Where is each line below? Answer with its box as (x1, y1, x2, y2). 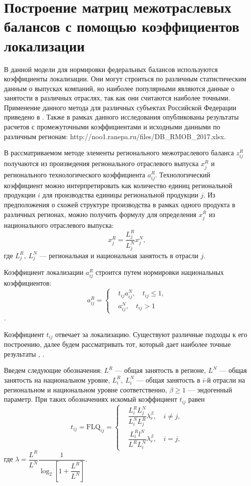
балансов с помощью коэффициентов (4, 16, 240, 36)
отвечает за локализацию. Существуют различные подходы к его (55, 329, 248, 339)
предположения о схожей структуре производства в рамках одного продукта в (4, 199, 235, 209)
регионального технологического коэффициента (4, 169, 145, 179)
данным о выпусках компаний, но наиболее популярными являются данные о (4, 83, 235, 93)
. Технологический (155, 169, 210, 179)
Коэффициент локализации (4, 267, 84, 277)
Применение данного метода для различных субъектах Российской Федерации (4, 102, 236, 112)
